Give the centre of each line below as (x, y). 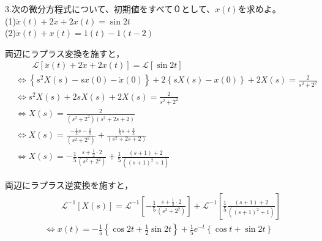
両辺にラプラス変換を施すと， (65, 53)
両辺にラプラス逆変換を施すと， (69, 185)
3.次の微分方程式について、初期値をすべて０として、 (110, 9)
